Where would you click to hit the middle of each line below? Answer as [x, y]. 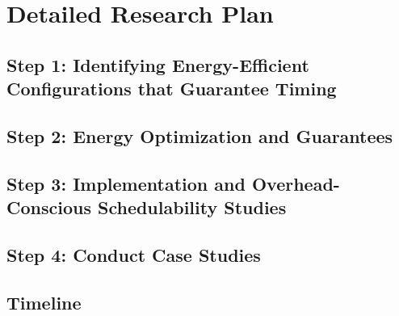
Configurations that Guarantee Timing [172, 88]
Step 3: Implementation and [126, 183]
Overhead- [296, 183]
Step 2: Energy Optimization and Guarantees [200, 135]
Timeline [44, 302]
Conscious [49, 207]
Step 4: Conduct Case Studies [134, 254]
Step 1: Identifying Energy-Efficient [158, 64]
